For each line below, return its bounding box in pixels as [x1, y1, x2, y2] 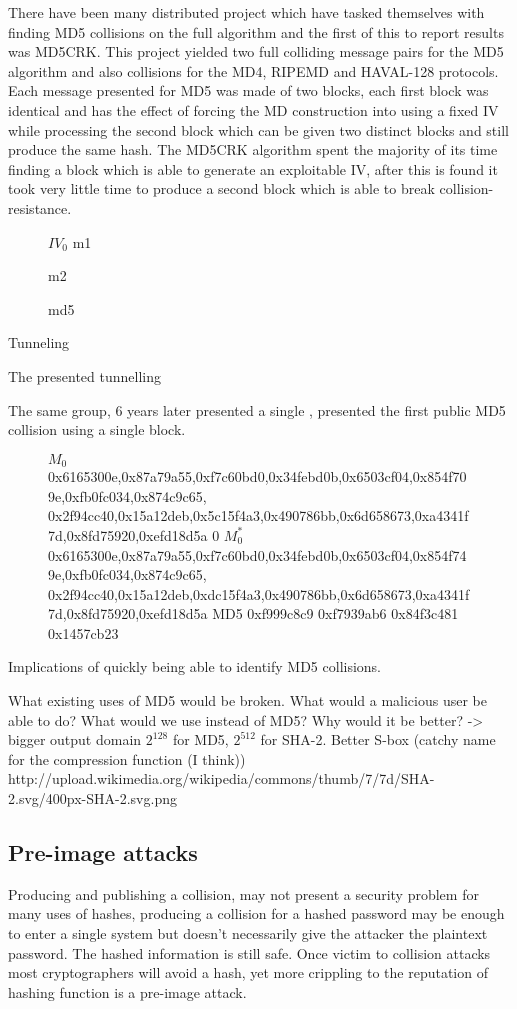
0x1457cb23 [48, 622, 119, 643]
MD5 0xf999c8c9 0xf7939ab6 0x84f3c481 [212, 603, 459, 624]
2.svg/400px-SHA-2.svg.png [8, 788, 177, 809]
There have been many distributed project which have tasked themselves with [8, 2, 485, 22]
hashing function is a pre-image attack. [8, 981, 247, 1002]
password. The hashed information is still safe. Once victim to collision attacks [8, 942, 491, 963]
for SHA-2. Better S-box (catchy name [260, 729, 496, 750]
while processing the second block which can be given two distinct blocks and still [8, 119, 509, 140]
